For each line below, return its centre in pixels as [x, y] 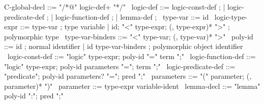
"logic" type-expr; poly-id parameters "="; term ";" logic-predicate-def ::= [120, 66]
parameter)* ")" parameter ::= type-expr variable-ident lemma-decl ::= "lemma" [132, 86]
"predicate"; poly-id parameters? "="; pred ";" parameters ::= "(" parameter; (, [128, 76]
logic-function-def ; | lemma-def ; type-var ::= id [132, 16]
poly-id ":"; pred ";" [34, 96]
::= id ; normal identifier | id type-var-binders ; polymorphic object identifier [124, 46]
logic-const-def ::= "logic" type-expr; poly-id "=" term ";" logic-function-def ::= [131, 56]
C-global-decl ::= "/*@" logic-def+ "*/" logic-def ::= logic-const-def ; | [115, 7]
